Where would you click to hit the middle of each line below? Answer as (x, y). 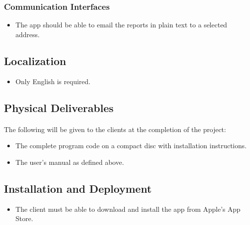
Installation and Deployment (78, 188)
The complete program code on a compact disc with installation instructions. (131, 146)
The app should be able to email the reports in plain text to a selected (121, 25)
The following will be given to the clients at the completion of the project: (115, 129)
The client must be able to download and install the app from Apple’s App (128, 209)
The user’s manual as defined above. (70, 162)
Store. (24, 218)
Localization (35, 60)
